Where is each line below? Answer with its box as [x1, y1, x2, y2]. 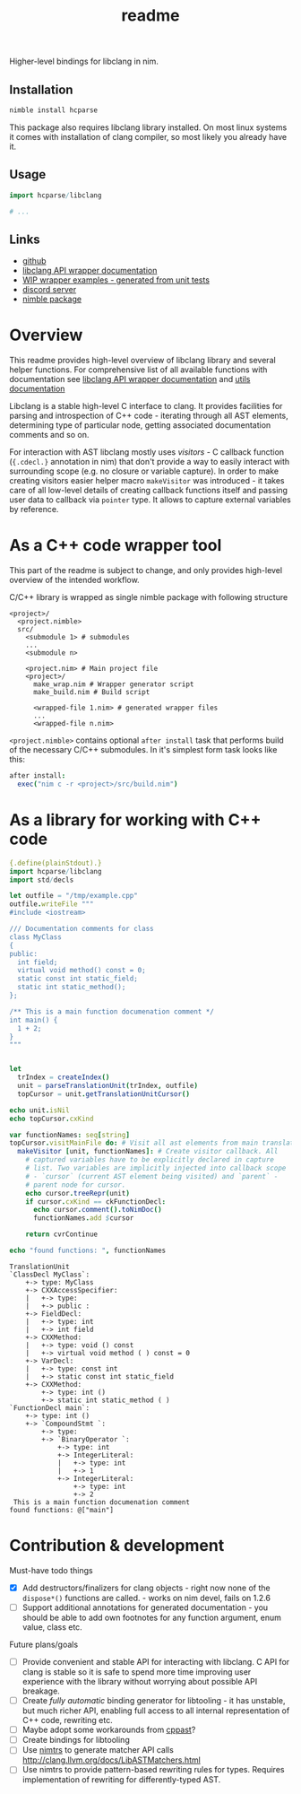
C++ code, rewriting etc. [21, 1715, 114, 1726]
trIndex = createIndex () [17, 1073, 110, 1082]
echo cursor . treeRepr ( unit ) [25, 1189, 130, 1197]
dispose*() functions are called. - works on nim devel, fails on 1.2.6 [21, 1592, 271, 1603]
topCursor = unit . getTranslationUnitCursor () [17, 1089, 191, 1099]
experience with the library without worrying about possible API [21, 1676, 258, 1687]
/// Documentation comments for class [9, 925, 154, 934]
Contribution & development [9, 1536, 225, 1556]
